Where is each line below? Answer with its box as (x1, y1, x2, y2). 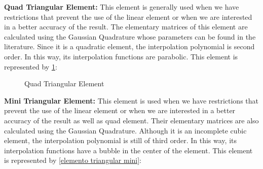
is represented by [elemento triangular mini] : (4, 155, 142, 165)
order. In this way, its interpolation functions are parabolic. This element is (4, 51, 238, 61)
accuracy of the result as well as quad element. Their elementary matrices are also (4, 115, 259, 125)
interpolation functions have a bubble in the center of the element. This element (4, 145, 253, 155)
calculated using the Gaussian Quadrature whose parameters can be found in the (4, 31, 256, 42)
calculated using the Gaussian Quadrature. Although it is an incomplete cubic (4, 125, 247, 136)
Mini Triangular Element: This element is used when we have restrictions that (4, 95, 258, 106)
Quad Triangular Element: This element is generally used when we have (4, 2, 239, 12)
